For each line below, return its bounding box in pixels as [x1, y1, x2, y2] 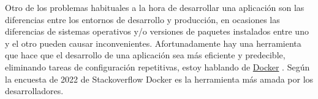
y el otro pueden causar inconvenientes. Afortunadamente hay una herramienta [5, 36, 301, 49]
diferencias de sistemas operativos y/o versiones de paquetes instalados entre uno [5, 25, 309, 38]
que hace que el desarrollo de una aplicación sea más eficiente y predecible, [5, 49, 286, 61]
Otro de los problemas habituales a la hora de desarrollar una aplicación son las [5, 1, 305, 13]
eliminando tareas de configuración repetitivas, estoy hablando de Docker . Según [5, 60, 310, 73]
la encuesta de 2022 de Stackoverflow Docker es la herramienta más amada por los [5, 72, 314, 85]
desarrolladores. [5, 84, 64, 97]
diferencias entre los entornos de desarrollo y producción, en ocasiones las [5, 13, 280, 26]
